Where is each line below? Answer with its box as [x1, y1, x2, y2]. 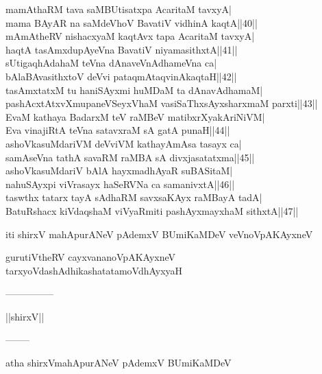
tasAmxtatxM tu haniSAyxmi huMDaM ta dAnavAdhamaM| [5, 82, 263, 97]
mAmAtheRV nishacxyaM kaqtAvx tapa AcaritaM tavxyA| [5, 29, 255, 43]
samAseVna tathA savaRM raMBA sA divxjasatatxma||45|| [5, 150, 255, 164]
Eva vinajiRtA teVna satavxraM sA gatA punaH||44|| [5, 123, 230, 137]
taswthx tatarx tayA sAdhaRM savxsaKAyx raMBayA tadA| [5, 190, 262, 204]
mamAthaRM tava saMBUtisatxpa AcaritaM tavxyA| [5, 2, 232, 16]
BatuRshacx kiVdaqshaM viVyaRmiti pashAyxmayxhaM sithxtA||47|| [5, 203, 299, 218]
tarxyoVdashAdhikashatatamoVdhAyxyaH [5, 263, 183, 277]
